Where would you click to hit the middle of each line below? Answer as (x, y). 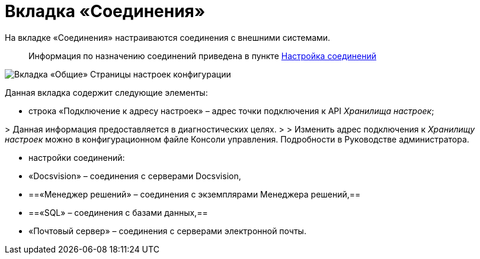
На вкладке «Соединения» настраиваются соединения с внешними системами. (168, 37)
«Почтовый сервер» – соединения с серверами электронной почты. (167, 231)
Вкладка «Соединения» (105, 11)
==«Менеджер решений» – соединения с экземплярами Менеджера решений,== (195, 194)
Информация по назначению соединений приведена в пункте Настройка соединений (203, 56)
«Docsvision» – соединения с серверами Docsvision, (135, 176)
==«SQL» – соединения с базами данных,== (118, 212)
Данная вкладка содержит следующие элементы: (106, 92)
